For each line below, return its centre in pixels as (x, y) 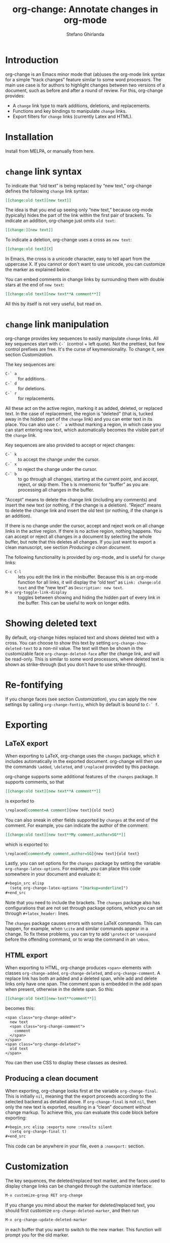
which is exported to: (27, 844)
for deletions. (32, 389)
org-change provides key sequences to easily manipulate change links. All (82, 338)
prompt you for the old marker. (37, 1235)
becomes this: (20, 1008)
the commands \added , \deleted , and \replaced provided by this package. (82, 767)
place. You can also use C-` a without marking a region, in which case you (83, 424)
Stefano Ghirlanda (85, 34)
